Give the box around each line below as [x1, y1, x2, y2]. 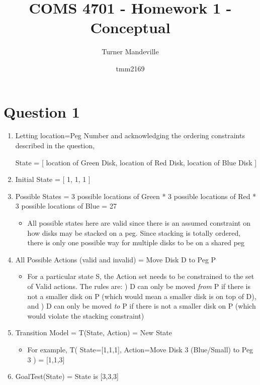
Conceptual [90, 17, 170, 38]
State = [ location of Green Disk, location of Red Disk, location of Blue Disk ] [15, 157, 257, 167]
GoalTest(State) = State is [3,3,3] [15, 371, 119, 381]
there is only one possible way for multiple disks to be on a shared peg [27, 237, 245, 248]
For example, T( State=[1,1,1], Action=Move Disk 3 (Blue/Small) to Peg [27, 344, 253, 354]
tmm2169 [116, 63, 145, 73]
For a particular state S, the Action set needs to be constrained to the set [27, 271, 254, 281]
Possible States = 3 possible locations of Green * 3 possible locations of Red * [15, 190, 256, 201]
